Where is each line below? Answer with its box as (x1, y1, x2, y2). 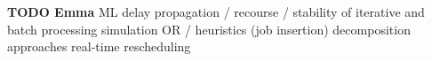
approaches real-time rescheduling (7, 37, 191, 56)
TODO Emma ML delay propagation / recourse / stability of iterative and (7, 3, 425, 20)
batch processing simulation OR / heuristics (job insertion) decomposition (7, 19, 411, 38)
